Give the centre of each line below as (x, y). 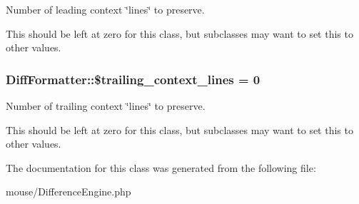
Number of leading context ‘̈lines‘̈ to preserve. (105, 9)
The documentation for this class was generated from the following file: (161, 167)
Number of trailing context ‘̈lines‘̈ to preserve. (106, 106)
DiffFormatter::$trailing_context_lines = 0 (133, 79)
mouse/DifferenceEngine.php (69, 192)
